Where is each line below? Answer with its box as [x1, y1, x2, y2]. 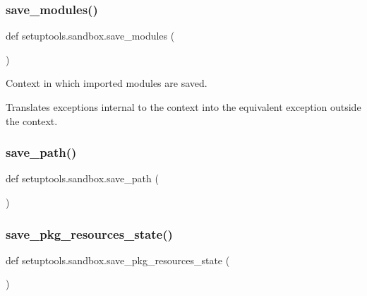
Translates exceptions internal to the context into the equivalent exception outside [6, 100, 361, 114]
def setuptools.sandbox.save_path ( [6, 171, 159, 186]
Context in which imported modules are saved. [6, 76, 207, 90]
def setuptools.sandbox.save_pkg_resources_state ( [6, 252, 230, 267]
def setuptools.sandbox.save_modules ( [6, 28, 175, 43]
